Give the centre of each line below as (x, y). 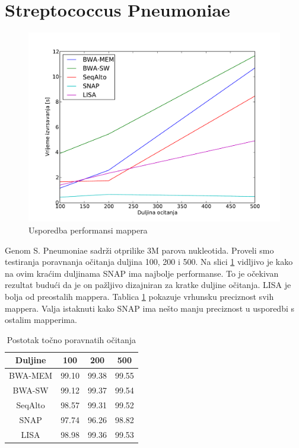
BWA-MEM (31, 375)
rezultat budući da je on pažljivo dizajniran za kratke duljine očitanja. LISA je (148, 285)
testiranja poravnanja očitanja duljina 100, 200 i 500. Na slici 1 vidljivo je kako (149, 262)
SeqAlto (31, 404)
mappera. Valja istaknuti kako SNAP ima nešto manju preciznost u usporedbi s (150, 308)
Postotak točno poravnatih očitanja (71, 339)
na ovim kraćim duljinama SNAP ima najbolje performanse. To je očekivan (142, 273)
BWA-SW (31, 390)
